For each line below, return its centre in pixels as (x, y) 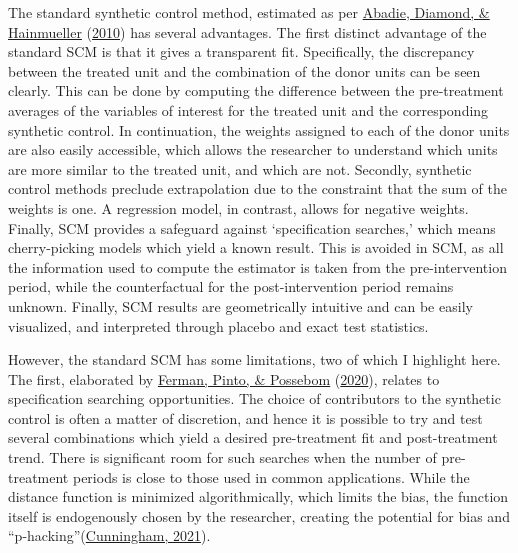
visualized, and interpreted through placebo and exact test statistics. (218, 325)
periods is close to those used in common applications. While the (271, 476)
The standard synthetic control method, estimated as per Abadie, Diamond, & (249, 12)
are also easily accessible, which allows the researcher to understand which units (253, 149)
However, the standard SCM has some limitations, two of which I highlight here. (254, 359)
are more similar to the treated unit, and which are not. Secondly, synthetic (240, 168)
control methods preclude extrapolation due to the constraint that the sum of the (257, 188)
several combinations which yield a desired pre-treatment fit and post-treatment (253, 437)
